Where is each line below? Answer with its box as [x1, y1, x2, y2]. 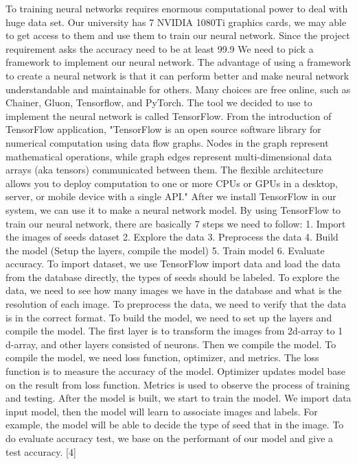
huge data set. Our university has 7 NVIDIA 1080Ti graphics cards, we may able [5, 14, 347, 29]
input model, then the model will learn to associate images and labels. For [5, 404, 318, 418]
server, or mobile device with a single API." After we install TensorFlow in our [5, 189, 336, 204]
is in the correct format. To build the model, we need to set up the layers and [5, 310, 332, 324]
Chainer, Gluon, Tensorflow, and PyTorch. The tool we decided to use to [5, 95, 312, 110]
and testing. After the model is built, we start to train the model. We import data [5, 391, 352, 405]
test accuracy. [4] [5, 444, 76, 459]
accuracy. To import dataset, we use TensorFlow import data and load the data [5, 256, 341, 271]
